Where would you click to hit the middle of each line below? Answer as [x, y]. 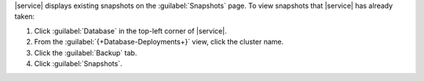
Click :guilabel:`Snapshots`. [78, 63]
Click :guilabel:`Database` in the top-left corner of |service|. [130, 30]
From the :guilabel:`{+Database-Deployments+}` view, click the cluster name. [159, 42]
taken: [25, 16]
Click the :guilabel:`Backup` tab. [86, 53]
